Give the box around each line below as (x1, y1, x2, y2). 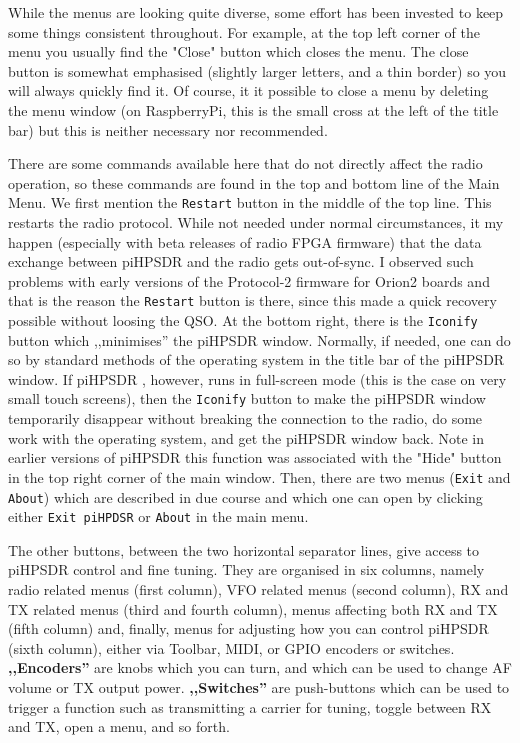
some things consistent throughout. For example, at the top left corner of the (8, 21, 480, 42)
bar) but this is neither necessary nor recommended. (8, 119, 328, 140)
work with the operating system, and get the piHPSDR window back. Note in (8, 427, 485, 448)
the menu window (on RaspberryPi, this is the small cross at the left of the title (8, 99, 499, 120)
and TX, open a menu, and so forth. (8, 716, 230, 737)
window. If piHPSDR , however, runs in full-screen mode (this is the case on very (8, 368, 507, 389)
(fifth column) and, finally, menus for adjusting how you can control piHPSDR (8, 618, 489, 639)
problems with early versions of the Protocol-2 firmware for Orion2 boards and (8, 270, 490, 291)
